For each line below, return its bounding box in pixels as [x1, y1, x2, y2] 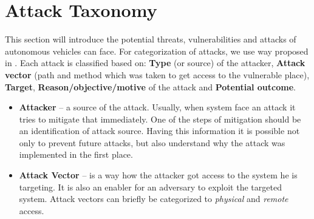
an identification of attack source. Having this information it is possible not [19, 124, 300, 137]
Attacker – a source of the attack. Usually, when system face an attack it [19, 101, 296, 113]
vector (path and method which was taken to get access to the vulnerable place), [5, 68, 310, 81]
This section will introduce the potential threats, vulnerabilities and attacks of [5, 33, 296, 45]
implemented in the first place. [19, 148, 133, 161]
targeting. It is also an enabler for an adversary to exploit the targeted [19, 180, 282, 193]
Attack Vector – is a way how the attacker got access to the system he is [19, 169, 298, 181]
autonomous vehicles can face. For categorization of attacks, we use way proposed [5, 44, 309, 57]
